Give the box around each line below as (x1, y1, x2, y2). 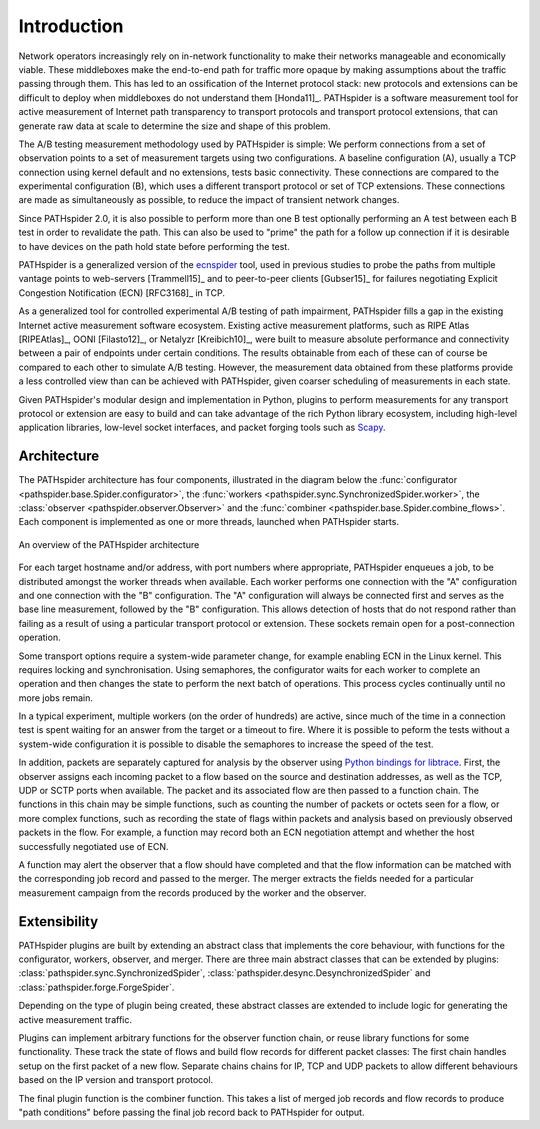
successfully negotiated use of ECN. (18, 840, 169, 852)
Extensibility (18, 913, 99, 930)
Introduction (18, 15, 124, 37)
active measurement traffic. (18, 1013, 132, 1025)
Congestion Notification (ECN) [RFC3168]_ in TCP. (18, 286, 225, 299)
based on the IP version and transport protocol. (18, 1074, 214, 1086)
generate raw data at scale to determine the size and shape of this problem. (18, 120, 331, 132)
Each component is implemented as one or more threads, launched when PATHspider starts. (18, 516, 400, 528)
